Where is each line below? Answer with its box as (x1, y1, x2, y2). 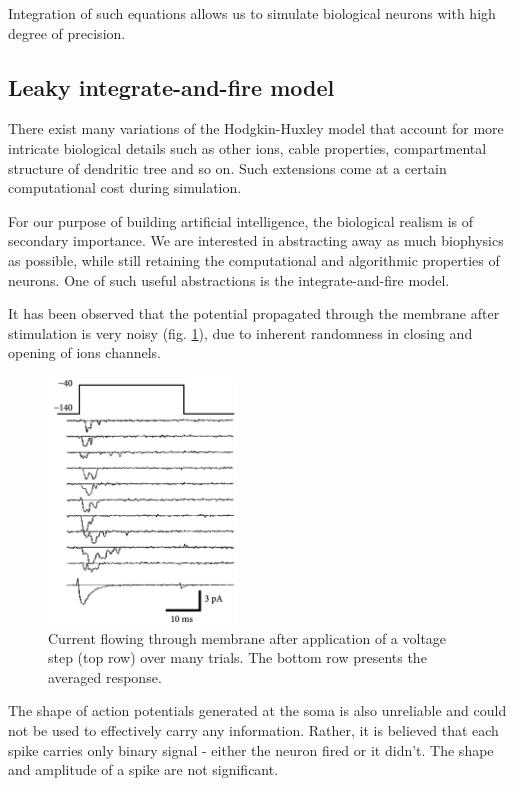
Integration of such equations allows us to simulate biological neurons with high (8, 3, 496, 23)
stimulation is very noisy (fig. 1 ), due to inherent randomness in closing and (8, 322, 473, 343)
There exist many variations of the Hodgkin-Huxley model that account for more (8, 118, 504, 139)
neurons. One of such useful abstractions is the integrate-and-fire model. (8, 269, 450, 290)
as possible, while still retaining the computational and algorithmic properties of (8, 249, 500, 270)
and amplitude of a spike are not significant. (8, 759, 279, 780)
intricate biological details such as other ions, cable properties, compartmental (8, 137, 487, 158)
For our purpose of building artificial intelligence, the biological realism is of (8, 210, 474, 231)
